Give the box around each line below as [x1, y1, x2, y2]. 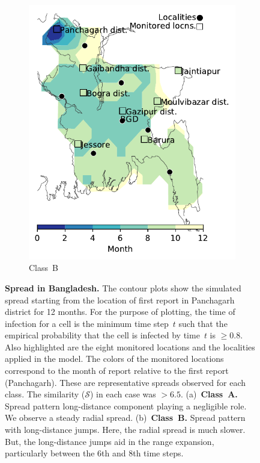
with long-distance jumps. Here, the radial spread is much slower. [5, 423, 246, 436]
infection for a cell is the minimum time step [5, 317, 169, 329]
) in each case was [90, 388, 156, 400]
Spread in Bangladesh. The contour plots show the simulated [5, 281, 241, 294]
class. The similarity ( [5, 388, 85, 400]
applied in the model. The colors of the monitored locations [5, 352, 224, 365]
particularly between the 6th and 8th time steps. [5, 447, 184, 459]
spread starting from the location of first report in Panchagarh [5, 293, 235, 306]
